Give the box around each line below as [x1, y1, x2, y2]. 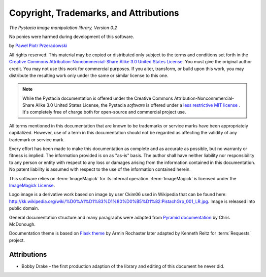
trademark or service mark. [9, 136, 65, 143]
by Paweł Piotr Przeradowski [9, 42, 67, 49]
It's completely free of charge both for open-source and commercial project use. [22, 109, 187, 115]
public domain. [9, 205, 39, 211]
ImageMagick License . [9, 182, 55, 188]
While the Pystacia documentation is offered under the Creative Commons [22, 95, 173, 101]
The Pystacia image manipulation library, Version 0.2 [9, 25, 117, 31]
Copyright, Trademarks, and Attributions [9, 7, 179, 18]
